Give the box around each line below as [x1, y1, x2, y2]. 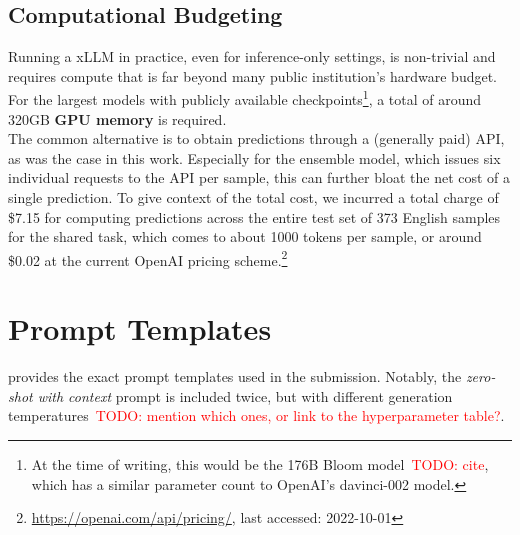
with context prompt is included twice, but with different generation [37, 385, 453, 406]
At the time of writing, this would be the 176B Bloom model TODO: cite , [31, 453, 489, 474]
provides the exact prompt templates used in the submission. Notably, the [8, 366, 462, 387]
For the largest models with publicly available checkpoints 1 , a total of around [8, 86, 482, 110]
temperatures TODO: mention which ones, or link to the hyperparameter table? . [8, 405, 505, 426]
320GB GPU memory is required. [8, 108, 227, 129]
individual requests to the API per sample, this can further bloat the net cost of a [8, 167, 511, 188]
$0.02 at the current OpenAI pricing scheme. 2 [8, 246, 288, 270]
